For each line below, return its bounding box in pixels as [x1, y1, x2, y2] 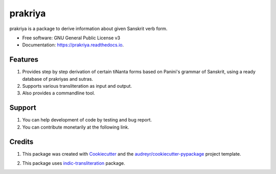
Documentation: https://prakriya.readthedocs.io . [22, 42, 124, 48]
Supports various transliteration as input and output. [22, 83, 132, 89]
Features [9, 55, 38, 64]
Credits [9, 137, 34, 146]
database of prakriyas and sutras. [22, 76, 94, 82]
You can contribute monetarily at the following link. [22, 124, 130, 130]
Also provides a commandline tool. [22, 90, 96, 96]
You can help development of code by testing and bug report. [22, 117, 152, 123]
